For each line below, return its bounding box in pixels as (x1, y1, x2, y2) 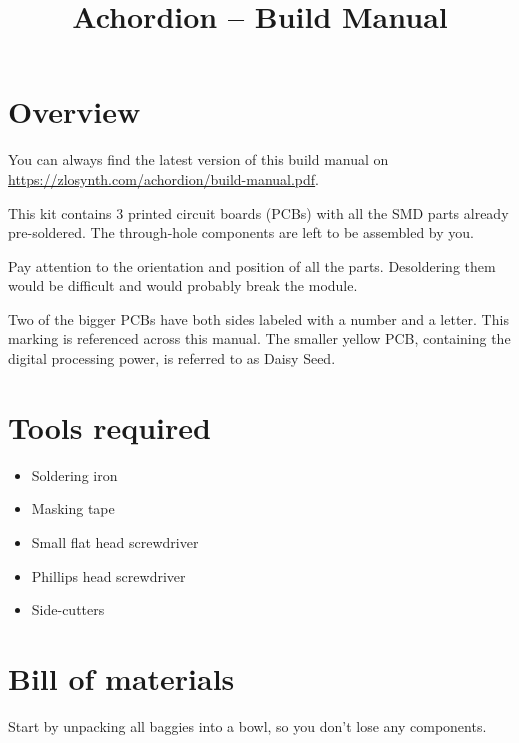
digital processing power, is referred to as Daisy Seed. (8, 348, 336, 369)
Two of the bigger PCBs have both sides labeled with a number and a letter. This (8, 308, 509, 329)
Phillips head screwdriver (31, 565, 186, 586)
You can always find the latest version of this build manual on (8, 149, 389, 170)
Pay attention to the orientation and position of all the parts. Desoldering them (8, 255, 496, 276)
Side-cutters (31, 599, 105, 620)
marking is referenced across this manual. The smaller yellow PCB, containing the (8, 328, 511, 349)
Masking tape (31, 498, 115, 519)
